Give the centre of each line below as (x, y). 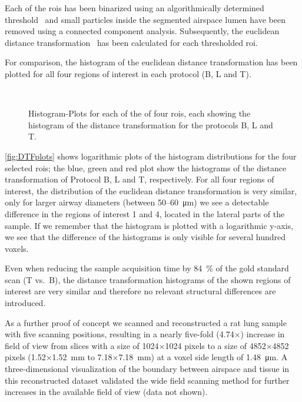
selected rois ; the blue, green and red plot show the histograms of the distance (146, 167)
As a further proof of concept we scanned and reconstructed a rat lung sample (146, 322)
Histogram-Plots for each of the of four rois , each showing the (140, 113)
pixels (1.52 (25, 357)
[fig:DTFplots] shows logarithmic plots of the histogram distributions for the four (151, 156)
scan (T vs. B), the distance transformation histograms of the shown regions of (148, 279)
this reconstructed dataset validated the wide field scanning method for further (147, 380)
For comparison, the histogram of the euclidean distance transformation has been (151, 62)
